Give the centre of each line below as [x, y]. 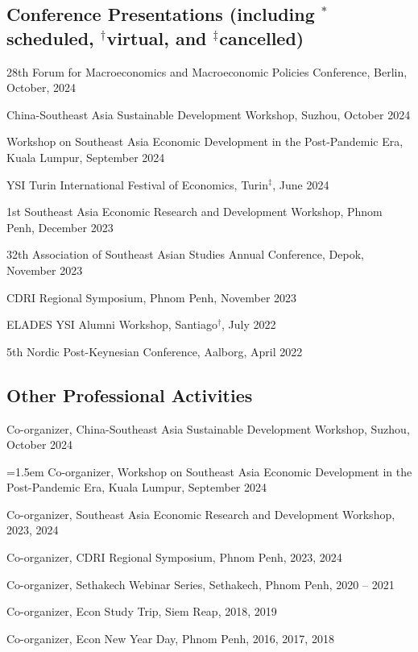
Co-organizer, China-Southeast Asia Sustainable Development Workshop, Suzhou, [208, 428]
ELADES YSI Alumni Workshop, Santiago [112, 324]
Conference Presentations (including [161, 14]
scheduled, [50, 37]
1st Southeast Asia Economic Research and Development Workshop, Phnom [195, 212]
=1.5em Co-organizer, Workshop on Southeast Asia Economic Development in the [209, 471]
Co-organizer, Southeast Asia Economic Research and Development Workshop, [201, 514]
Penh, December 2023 [60, 227]
